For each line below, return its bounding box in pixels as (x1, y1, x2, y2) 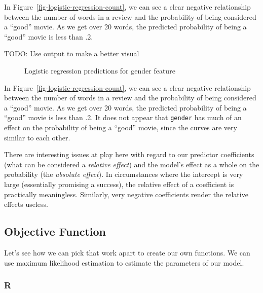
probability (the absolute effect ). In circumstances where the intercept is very (4, 169, 243, 179)
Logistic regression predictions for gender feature (24, 65, 175, 76)
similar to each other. (4, 132, 70, 142)
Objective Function (4, 224, 106, 239)
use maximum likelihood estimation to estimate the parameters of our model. (4, 257, 244, 268)
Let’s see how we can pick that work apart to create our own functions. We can (4, 247, 250, 258)
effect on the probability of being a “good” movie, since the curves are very (4, 122, 237, 132)
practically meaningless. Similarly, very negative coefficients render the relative (4, 189, 248, 199)
